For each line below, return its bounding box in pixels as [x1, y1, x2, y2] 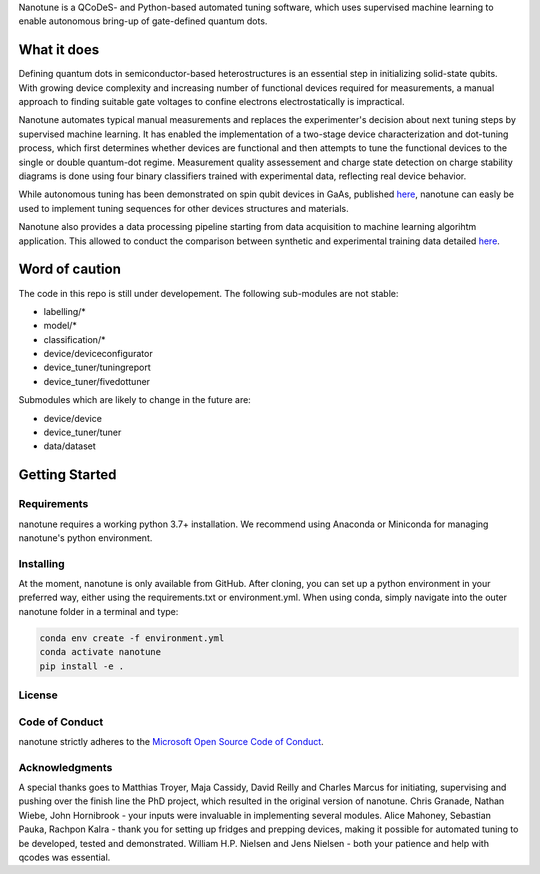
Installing [18, 556, 65, 570]
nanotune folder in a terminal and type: [18, 605, 179, 617]
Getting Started [18, 466, 117, 484]
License [18, 688, 59, 702]
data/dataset [43, 440, 97, 452]
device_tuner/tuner [43, 426, 122, 439]
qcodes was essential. [18, 851, 111, 864]
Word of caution [18, 261, 122, 278]
